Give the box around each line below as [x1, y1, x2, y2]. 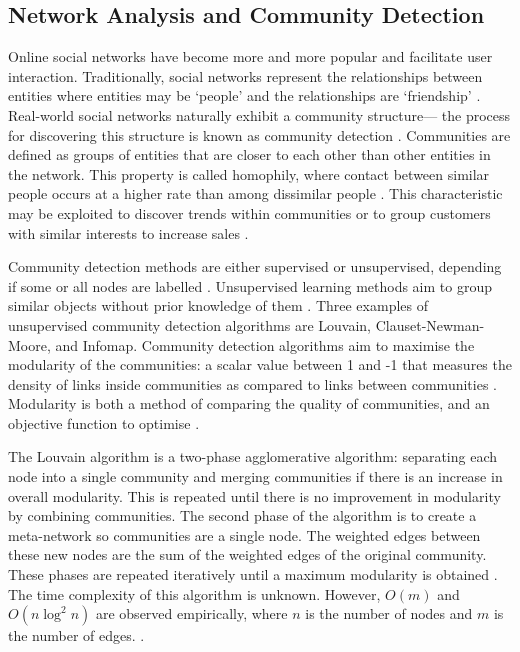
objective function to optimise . [8, 412, 200, 433]
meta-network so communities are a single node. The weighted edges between [8, 524, 481, 545]
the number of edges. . [8, 625, 145, 646]
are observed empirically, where [95, 603, 288, 624]
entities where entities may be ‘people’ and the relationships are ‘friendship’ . [8, 85, 481, 106]
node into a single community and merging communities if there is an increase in [8, 466, 503, 487]
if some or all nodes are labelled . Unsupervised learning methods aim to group [8, 275, 492, 296]
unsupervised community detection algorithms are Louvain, [8, 314, 372, 335]
